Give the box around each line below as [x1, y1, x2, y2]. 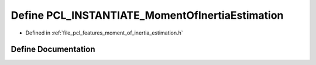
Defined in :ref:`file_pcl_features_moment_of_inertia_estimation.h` [25, 29, 184, 36]
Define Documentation [11, 45, 95, 54]
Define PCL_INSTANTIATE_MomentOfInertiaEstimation [11, 9, 284, 22]
